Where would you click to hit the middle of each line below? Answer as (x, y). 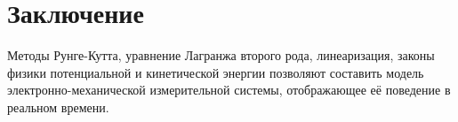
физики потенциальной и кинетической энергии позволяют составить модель (216, 72)
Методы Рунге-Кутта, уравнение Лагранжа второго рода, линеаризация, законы (221, 55)
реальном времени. (58, 107)
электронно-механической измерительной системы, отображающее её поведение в (229, 90)
